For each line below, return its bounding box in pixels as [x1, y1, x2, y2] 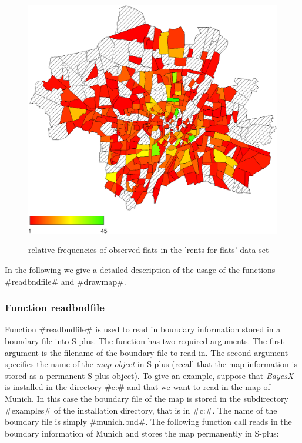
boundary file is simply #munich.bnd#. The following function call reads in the [5, 415, 292, 428]
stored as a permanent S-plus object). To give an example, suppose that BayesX [5, 369, 294, 381]
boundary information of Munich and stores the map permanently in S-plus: [5, 427, 279, 439]
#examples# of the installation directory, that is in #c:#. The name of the [5, 404, 277, 416]
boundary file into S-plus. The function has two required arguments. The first [5, 334, 284, 347]
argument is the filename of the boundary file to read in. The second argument [5, 346, 288, 358]
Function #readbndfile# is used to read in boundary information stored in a [5, 323, 281, 335]
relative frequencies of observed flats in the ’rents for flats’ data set [28, 244, 269, 256]
